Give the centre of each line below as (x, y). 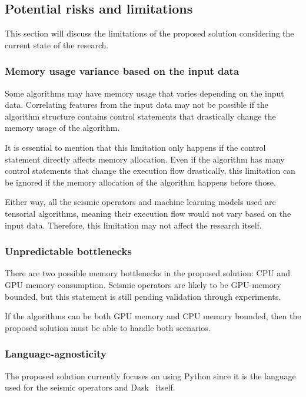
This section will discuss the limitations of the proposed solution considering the (149, 33)
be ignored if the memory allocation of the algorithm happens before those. (140, 182)
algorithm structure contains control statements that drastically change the (140, 116)
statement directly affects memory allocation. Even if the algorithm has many (145, 159)
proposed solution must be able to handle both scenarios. (108, 327)
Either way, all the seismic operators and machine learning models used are (140, 202)
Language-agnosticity (56, 354)
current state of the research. (57, 44)
